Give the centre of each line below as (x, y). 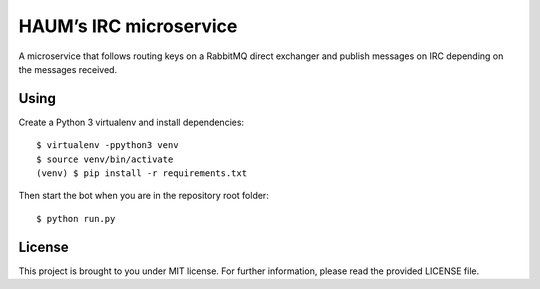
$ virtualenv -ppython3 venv (107, 145)
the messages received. (68, 69)
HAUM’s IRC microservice (128, 26)
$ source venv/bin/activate (105, 159)
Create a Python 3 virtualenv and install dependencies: (131, 122)
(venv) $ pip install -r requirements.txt (142, 173)
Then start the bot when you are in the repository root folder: (143, 196)
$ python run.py (76, 218)
